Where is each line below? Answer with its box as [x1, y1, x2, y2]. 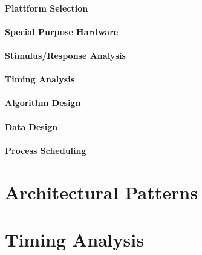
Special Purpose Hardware [5, 25, 119, 38]
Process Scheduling [5, 144, 86, 156]
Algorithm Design [5, 96, 81, 109]
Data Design [5, 120, 58, 133]
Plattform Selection [5, 1, 88, 14]
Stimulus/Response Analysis [5, 48, 126, 61]
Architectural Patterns [5, 179, 198, 204]
